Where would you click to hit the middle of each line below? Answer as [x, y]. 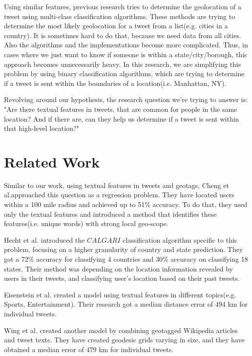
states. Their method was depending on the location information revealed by [118, 268]
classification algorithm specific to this [180, 240]
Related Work [52, 161]
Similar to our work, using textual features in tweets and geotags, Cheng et [116, 185]
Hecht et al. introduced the [44, 240]
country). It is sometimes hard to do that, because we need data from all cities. [123, 35]
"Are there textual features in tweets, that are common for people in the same [121, 109]
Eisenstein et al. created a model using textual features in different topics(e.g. [120, 294]
